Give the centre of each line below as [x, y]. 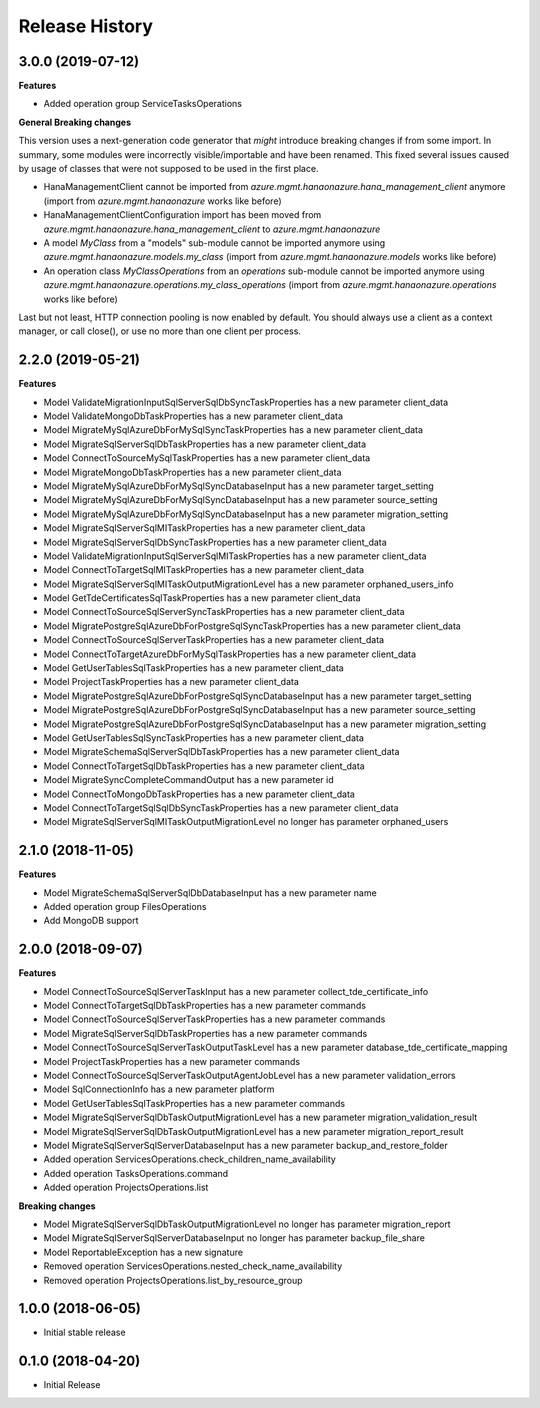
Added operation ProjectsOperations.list [126, 1187]
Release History [86, 26]
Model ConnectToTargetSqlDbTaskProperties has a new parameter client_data [204, 766]
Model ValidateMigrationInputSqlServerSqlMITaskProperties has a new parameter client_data [235, 556]
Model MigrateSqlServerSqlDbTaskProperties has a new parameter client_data [205, 444]
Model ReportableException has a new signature [143, 1252]
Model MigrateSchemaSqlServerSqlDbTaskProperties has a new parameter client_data [221, 752]
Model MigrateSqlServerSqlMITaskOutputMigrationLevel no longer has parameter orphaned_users [246, 822]
